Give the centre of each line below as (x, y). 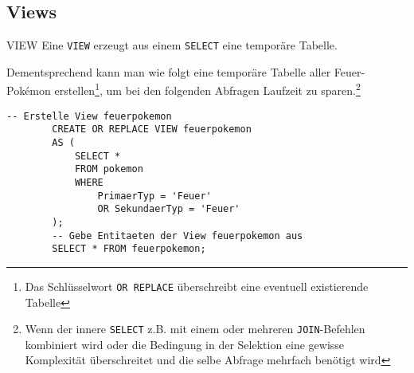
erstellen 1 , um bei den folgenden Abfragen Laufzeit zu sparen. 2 (207, 89)
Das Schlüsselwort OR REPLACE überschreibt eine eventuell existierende (197, 286)
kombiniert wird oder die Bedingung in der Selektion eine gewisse (185, 344)
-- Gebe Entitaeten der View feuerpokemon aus (178, 236)
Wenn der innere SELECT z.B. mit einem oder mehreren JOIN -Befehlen (195, 329)
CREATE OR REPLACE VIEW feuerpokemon (152, 130)
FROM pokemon (109, 169)
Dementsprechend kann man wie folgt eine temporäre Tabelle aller (169, 71)
